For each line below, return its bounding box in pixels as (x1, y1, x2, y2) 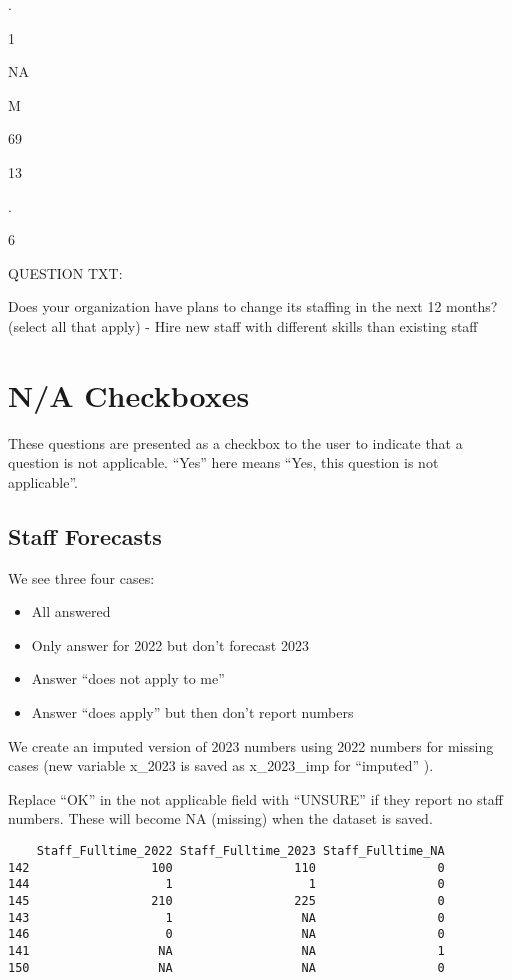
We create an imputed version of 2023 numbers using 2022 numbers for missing (8, 735, 494, 756)
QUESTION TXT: (8, 262, 123, 283)
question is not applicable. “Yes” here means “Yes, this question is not (8, 452, 439, 473)
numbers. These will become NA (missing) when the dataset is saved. (8, 808, 433, 829)
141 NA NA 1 (8, 943, 445, 958)
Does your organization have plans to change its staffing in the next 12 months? (8, 296, 498, 317)
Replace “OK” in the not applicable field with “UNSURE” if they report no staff (8, 788, 504, 809)
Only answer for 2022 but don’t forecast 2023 (31, 634, 309, 655)
